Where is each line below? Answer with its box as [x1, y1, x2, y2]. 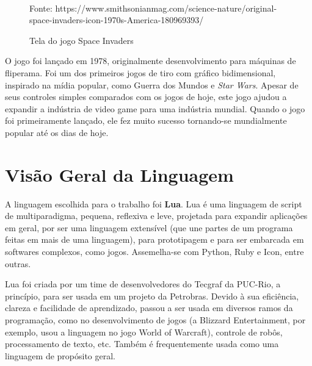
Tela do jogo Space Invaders [29, 34, 134, 46]
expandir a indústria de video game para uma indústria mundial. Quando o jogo [5, 102, 305, 115]
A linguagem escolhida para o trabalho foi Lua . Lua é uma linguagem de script [5, 197, 302, 210]
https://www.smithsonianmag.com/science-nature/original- [55, 1, 277, 14]
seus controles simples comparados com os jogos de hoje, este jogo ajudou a [5, 90, 287, 103]
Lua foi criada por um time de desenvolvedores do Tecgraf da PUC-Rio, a [5, 278, 281, 290]
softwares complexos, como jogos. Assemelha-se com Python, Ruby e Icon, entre [5, 245, 304, 258]
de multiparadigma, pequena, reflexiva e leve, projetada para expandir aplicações [5, 209, 308, 222]
